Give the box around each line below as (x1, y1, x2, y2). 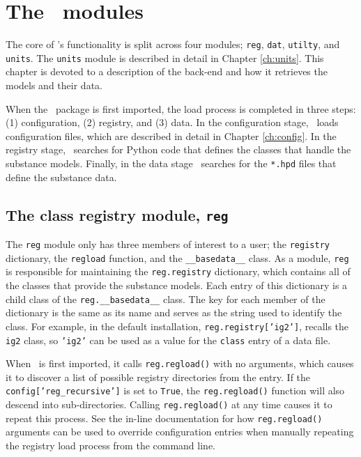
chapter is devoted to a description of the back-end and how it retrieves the (6, 64, 328, 79)
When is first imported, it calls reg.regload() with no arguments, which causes (6, 356, 354, 371)
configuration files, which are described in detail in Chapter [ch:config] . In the (6, 128, 337, 143)
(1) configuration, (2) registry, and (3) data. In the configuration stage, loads (6, 115, 339, 130)
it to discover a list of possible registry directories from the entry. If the (6, 369, 311, 384)
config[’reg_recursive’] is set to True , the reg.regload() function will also (6, 383, 345, 398)
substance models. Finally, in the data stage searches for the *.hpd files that (6, 156, 337, 170)
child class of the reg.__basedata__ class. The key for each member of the (6, 291, 325, 306)
